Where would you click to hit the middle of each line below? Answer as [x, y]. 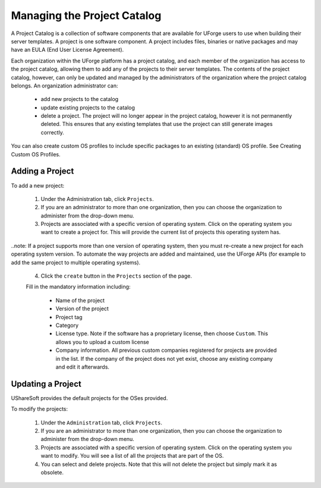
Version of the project [82, 308]
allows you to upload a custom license [102, 342]
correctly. [53, 132]
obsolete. [52, 472]
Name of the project [80, 300]
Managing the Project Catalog [86, 15]
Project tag [69, 317]
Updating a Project [46, 384]
